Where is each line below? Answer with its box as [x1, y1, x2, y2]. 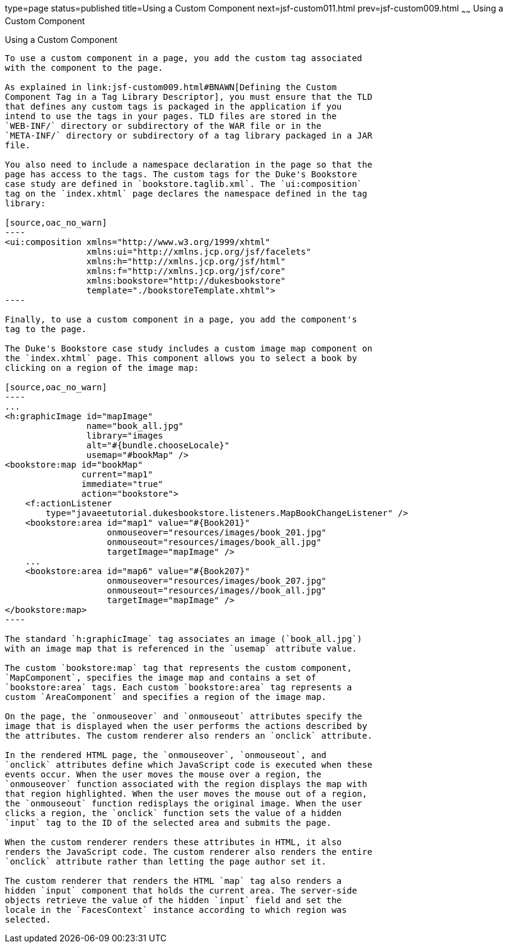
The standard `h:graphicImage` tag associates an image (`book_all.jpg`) [5, 633, 363, 644]
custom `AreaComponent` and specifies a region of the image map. [5, 691, 327, 702]
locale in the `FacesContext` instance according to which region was [5, 904, 347, 915]
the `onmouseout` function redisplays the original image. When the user [5, 798, 363, 808]
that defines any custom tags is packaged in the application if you [5, 101, 342, 111]
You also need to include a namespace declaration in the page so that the [5, 159, 372, 169]
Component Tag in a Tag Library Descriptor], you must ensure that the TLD [5, 91, 372, 102]
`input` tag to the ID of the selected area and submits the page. [5, 817, 332, 828]
